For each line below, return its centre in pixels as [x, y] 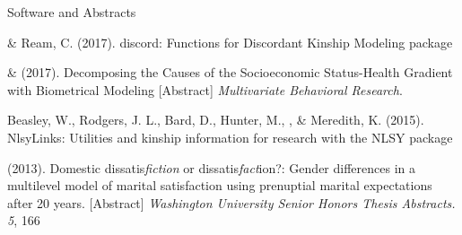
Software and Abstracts [72, 12]
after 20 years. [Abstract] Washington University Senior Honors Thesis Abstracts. [231, 202]
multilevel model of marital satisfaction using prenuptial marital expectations [220, 185]
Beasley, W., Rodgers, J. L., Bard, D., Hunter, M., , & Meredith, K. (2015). [216, 120]
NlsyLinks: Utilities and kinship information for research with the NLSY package [230, 137]
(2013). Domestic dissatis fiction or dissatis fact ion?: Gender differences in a [211, 167]
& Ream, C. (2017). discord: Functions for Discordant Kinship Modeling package [230, 42]
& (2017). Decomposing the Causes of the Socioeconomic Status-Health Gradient [230, 72]
